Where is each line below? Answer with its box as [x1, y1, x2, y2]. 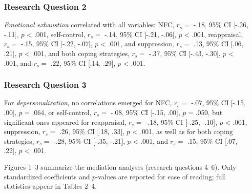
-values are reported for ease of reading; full [95, 171, 226, 181]
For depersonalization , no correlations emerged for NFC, [4, 97, 172, 108]
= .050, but [188, 107, 223, 117]
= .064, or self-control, [24, 107, 92, 117]
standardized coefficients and [4, 171, 90, 181]
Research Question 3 [4, 78, 86, 91]
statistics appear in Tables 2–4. [4, 181, 97, 191]
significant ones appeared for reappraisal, [4, 116, 126, 127]
